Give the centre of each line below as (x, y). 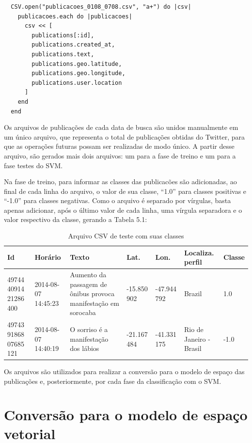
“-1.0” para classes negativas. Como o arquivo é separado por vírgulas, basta (118, 200)
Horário (48, 257)
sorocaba (83, 312)
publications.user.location (77, 83)
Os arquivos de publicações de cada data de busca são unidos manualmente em (121, 127)
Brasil (193, 348)
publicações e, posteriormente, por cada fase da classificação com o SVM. (113, 381)
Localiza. (199, 252)
